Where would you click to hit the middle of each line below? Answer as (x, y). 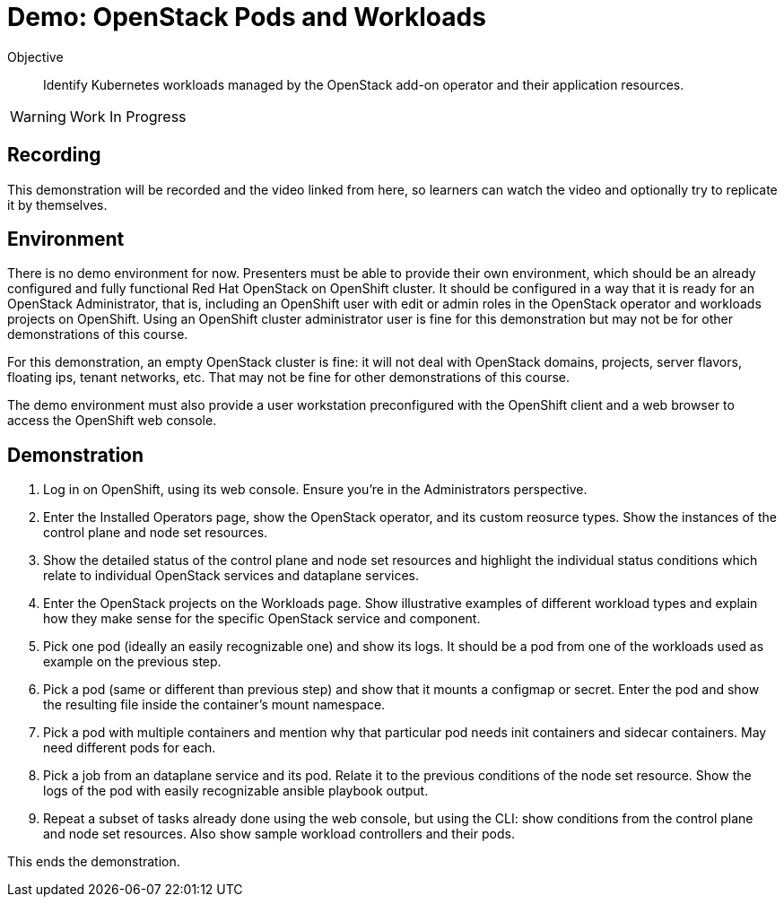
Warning (38, 116)
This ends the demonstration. (94, 862)
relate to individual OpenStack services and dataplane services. (231, 576)
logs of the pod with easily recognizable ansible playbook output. (236, 791)
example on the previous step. (132, 662)
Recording (54, 155)
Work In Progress (128, 116)
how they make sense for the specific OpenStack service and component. (262, 619)
